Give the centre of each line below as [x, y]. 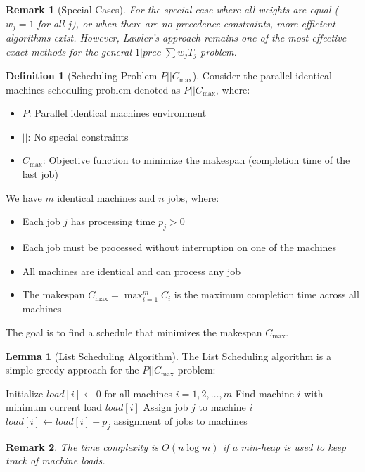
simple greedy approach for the [72, 370]
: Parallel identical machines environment [117, 113]
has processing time [113, 221]
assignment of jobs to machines [180, 420]
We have [24, 197]
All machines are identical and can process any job [132, 270]
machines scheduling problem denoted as [93, 89]
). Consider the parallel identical [262, 76]
